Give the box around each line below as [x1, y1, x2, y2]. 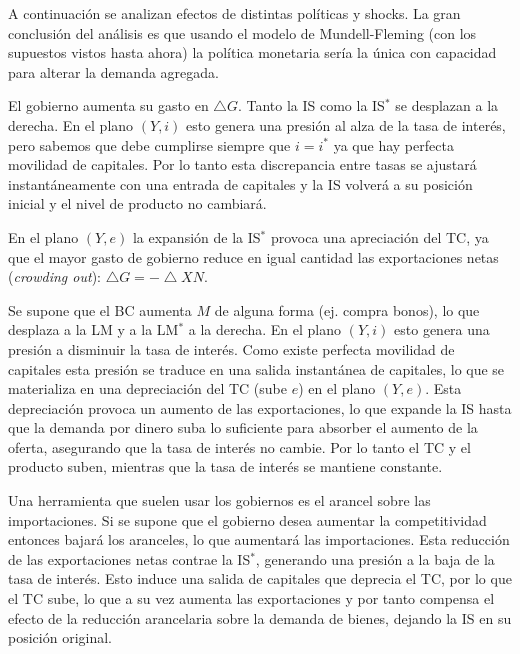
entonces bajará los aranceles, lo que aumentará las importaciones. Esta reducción [8, 529, 510, 550]
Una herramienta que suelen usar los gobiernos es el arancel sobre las [8, 490, 431, 511]
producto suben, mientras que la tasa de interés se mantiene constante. [8, 456, 443, 477]
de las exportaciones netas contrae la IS [8, 548, 251, 569]
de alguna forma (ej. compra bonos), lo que [214, 299, 480, 320]
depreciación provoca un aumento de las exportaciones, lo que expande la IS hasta [8, 397, 512, 418]
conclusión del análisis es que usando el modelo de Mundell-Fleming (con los [8, 22, 477, 43]
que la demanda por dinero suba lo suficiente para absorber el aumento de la [8, 417, 478, 438]
